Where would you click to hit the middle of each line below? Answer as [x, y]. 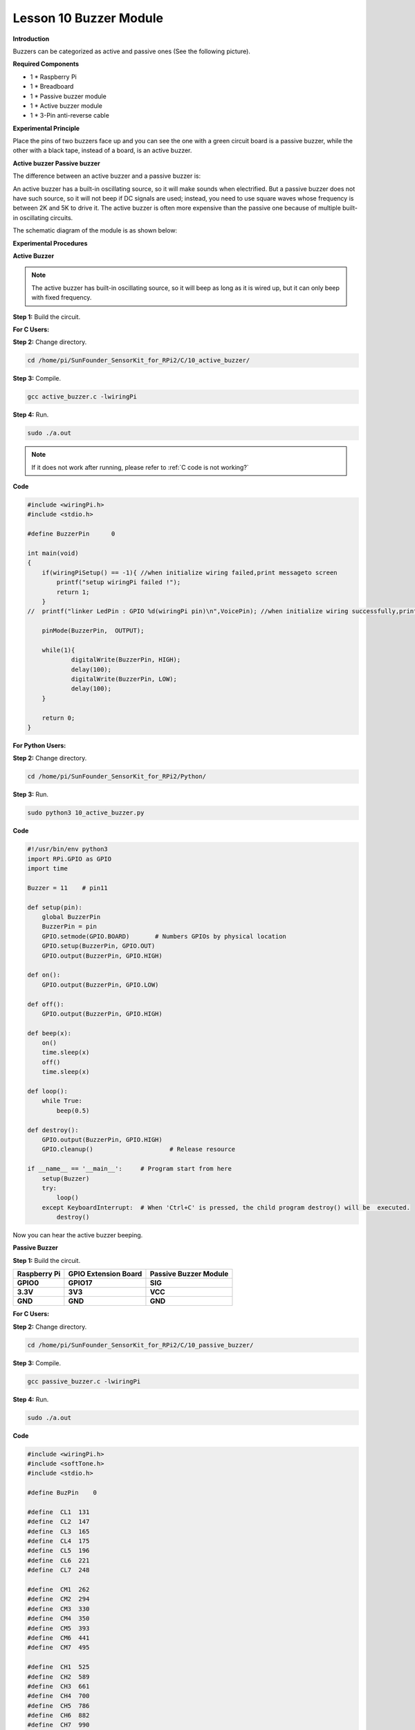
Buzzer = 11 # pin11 [68, 888]
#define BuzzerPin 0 [71, 534]
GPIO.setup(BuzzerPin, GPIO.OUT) [99, 946]
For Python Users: [39, 745]
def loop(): [48, 1091]
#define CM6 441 [58, 1638]
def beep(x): [49, 1033]
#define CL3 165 [58, 1531]
